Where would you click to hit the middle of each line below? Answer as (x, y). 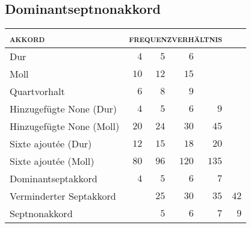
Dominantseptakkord (54, 179)
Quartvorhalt (37, 91)
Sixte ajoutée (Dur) (51, 144)
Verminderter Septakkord (63, 196)
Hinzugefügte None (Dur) (64, 109)
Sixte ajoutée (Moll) (52, 161)
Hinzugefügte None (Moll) (65, 126)
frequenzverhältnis (176, 39)
